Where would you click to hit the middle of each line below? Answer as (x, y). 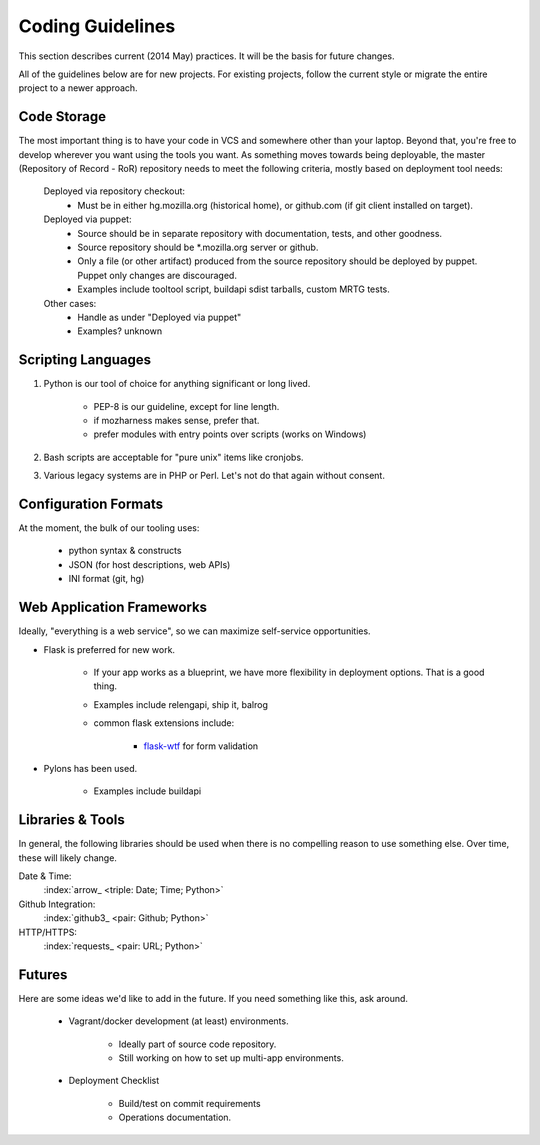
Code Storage (62, 116)
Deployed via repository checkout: (114, 191)
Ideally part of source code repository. (197, 1044)
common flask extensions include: (164, 723)
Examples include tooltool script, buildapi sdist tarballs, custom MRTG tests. (233, 289)
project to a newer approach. (78, 88)
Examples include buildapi (147, 791)
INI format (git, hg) (106, 579)
